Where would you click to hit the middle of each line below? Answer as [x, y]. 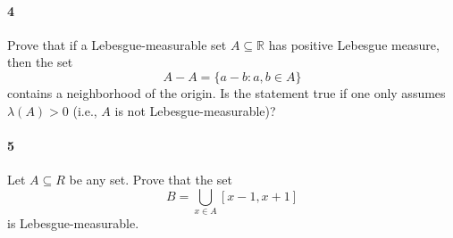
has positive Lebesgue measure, [354, 44]
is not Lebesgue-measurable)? [195, 110]
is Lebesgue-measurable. [73, 222]
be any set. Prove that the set [151, 179]
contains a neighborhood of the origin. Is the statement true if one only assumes [226, 92]
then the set [40, 62]
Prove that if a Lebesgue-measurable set [117, 44]
